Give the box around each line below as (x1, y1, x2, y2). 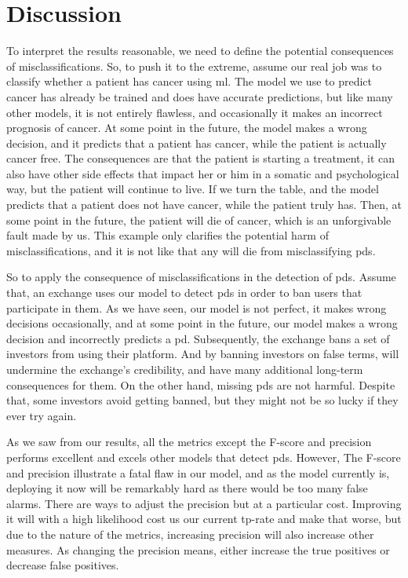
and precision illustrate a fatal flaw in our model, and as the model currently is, (6, 464, 390, 481)
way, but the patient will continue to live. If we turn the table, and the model (6, 181, 379, 197)
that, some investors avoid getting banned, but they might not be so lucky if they (6, 392, 399, 408)
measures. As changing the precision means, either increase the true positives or (6, 541, 390, 558)
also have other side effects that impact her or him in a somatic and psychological (6, 165, 399, 181)
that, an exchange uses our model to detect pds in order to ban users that (6, 284, 362, 301)
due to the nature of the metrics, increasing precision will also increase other (6, 525, 374, 542)
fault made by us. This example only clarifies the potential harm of (6, 227, 329, 243)
